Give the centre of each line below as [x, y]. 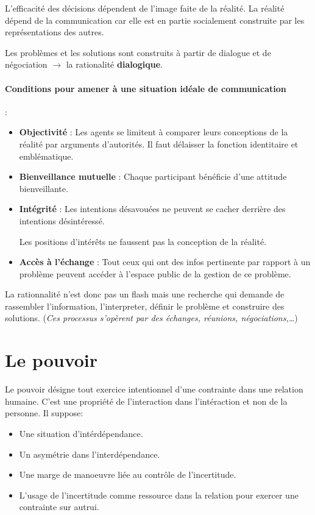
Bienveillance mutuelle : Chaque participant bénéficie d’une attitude [153, 176]
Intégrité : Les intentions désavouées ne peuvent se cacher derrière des [152, 209]
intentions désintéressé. [62, 220]
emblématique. [46, 156]
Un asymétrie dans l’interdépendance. [90, 454]
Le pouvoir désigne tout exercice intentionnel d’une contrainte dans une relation [154, 389]
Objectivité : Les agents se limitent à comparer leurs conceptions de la [154, 132]
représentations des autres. [55, 32]
